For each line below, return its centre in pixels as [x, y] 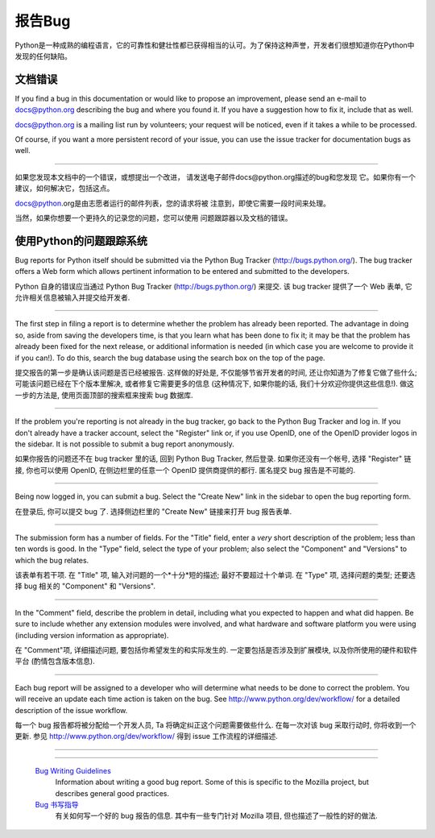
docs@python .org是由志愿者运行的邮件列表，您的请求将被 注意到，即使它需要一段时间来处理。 [172, 203]
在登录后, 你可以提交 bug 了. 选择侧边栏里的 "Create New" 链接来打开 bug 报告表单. [153, 511]
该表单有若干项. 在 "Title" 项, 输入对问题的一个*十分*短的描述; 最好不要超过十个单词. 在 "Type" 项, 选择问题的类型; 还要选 [215, 575]
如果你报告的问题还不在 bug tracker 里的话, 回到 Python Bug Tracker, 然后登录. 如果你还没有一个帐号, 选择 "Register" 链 [213, 458]
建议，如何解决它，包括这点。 [64, 189]
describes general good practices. [112, 793]
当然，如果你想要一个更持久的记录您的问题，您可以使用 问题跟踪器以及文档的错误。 [153, 218]
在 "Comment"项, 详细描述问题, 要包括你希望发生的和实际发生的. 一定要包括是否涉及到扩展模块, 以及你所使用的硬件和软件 [216, 650]
